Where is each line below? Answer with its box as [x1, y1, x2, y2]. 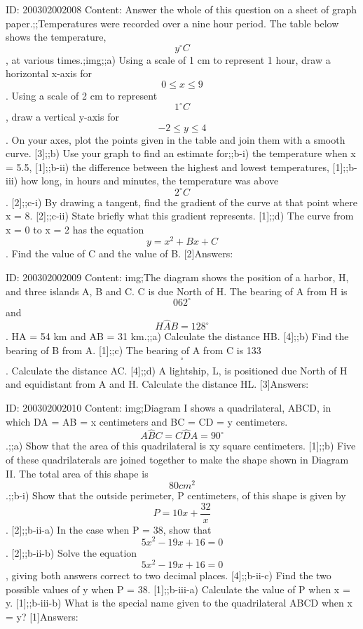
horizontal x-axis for [6, 66, 93, 81]
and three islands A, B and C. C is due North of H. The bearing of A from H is [6, 283, 348, 298]
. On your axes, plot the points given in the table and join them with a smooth [6, 132, 345, 147]
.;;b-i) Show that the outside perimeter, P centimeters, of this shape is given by [6, 488, 346, 503]
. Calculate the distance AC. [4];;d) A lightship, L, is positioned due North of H [6, 363, 348, 377]
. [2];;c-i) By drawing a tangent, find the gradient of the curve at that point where [6, 194, 358, 209]
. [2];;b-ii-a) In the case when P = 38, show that [6, 522, 212, 536]
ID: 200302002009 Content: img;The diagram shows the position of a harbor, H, [6, 269, 349, 284]
